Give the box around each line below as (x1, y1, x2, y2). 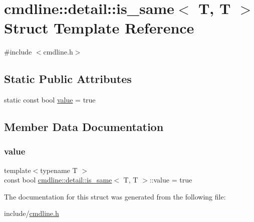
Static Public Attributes (4, 71, 132, 86)
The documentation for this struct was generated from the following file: (4, 191, 226, 201)
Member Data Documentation (4, 119, 164, 134)
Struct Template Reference (4, 17, 194, 38)
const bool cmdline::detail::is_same (4, 174, 112, 185)
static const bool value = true (4, 94, 96, 105)
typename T (40, 164, 78, 175)
